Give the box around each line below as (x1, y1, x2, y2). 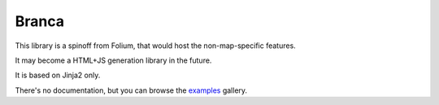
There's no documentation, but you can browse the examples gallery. (15, 85, 248, 95)
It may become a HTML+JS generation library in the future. (15, 55, 212, 65)
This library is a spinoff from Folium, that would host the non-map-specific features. (15, 41, 296, 50)
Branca (15, 12, 65, 30)
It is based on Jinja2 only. (15, 70, 101, 81)
